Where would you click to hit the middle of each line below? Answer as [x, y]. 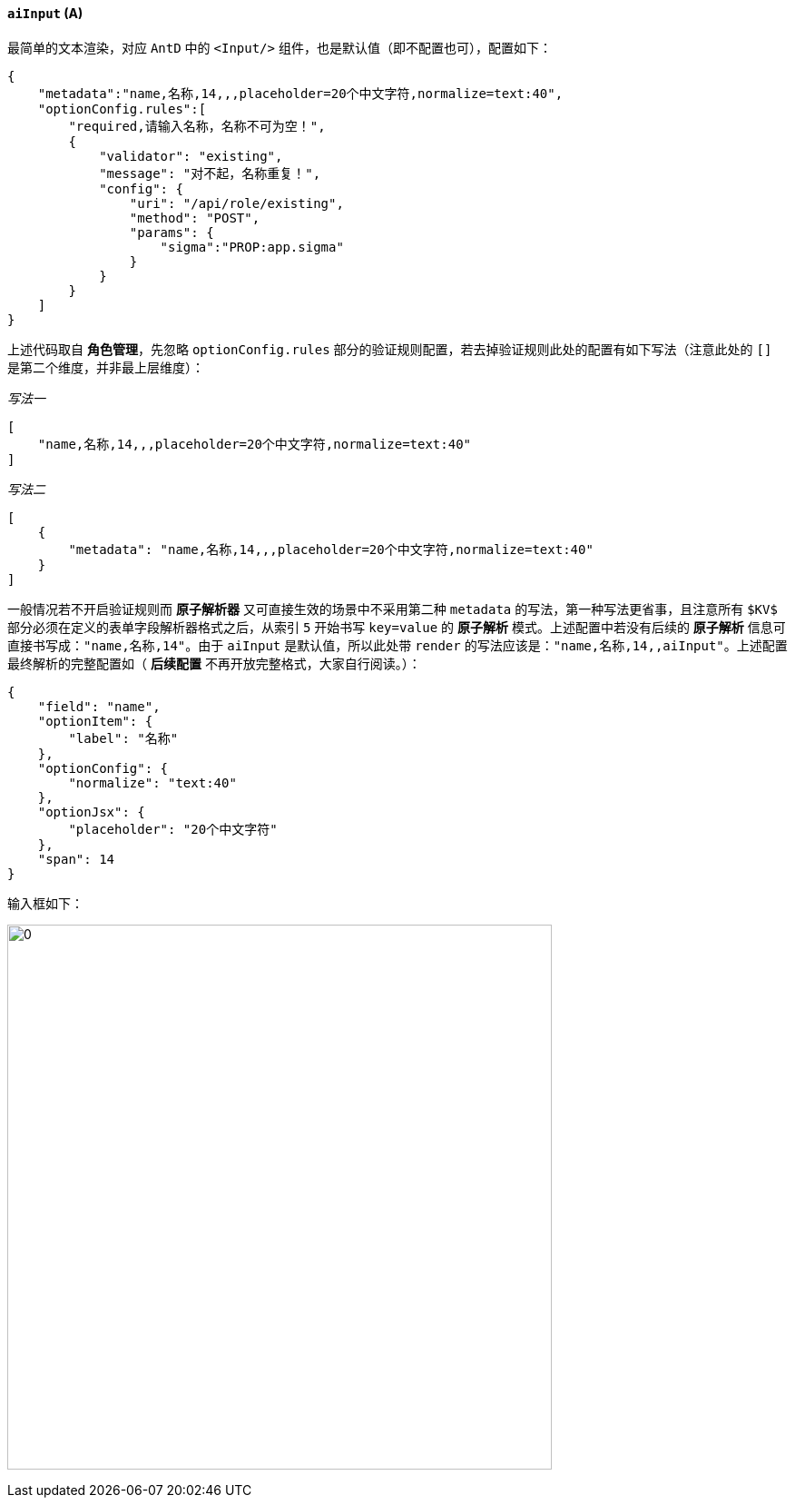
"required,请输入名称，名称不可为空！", [197, 126]
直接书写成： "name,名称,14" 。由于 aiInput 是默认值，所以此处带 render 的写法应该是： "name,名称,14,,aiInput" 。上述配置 [397, 645]
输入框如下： [45, 903]
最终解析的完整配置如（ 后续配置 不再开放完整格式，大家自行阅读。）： [214, 663]
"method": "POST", [195, 218]
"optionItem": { [95, 721]
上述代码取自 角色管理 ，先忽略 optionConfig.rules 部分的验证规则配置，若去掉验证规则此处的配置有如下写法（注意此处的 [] [390, 349]
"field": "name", [99, 706]
